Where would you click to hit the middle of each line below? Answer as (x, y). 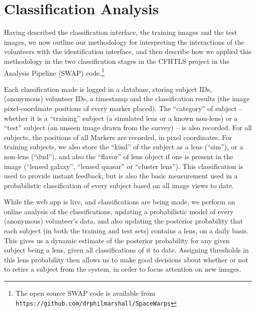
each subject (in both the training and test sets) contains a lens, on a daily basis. (126, 231)
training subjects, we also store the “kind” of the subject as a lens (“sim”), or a (124, 147)
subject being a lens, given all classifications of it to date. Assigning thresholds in (127, 250)
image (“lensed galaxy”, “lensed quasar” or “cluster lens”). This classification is (124, 166)
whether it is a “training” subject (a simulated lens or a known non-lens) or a (121, 118)
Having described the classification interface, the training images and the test (121, 32)
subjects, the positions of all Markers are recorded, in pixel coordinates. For (118, 137)
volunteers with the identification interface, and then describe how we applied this (128, 51)
